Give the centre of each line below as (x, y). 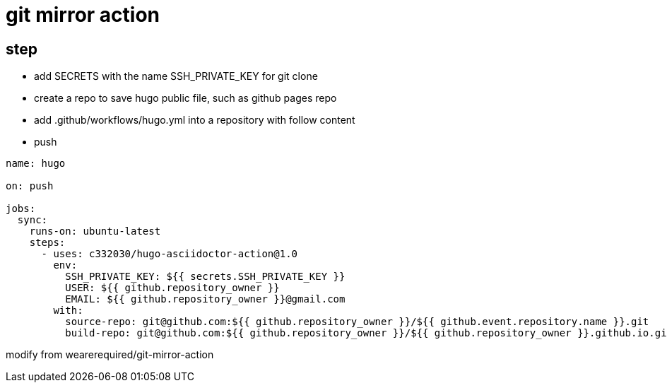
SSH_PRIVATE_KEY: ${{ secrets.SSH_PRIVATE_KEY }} (205, 277)
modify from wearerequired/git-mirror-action (110, 355)
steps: (47, 243)
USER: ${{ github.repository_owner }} (172, 288)
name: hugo (36, 164)
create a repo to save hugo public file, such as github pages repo (185, 98)
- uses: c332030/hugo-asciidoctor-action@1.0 (170, 254)
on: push (30, 186)
